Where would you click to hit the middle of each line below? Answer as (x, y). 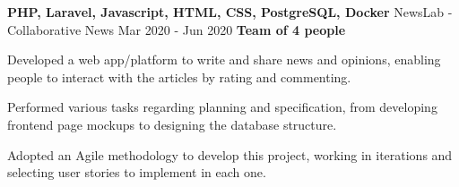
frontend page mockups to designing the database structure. (172, 124)
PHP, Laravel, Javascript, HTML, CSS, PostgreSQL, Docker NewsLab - (230, 12)
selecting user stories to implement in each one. (137, 172)
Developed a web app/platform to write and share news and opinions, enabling (224, 59)
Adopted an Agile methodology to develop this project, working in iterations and (230, 154)
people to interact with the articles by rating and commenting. (179, 76)
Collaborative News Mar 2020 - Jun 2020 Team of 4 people (177, 29)
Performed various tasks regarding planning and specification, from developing (222, 107)
